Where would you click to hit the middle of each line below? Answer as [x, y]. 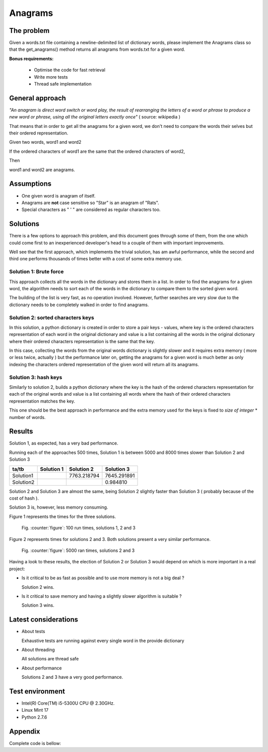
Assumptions [30, 184]
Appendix [25, 731]
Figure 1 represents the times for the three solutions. [63, 516]
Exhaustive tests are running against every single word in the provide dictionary [103, 641]
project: [17, 569]
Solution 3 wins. [38, 605]
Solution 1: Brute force [36, 272]
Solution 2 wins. [38, 587]
